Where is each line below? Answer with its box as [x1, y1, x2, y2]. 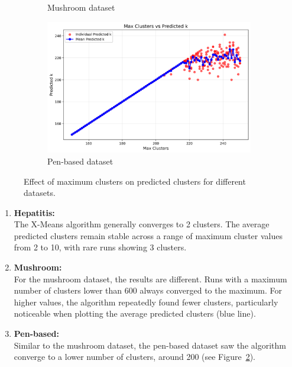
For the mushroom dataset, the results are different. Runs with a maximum [14, 272, 287, 285]
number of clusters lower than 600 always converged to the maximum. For [14, 284, 283, 297]
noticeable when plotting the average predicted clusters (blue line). [14, 307, 256, 320]
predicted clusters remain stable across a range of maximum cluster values [14, 229, 283, 242]
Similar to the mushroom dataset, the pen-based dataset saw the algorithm [14, 339, 286, 351]
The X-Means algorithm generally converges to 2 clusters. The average [14, 218, 270, 230]
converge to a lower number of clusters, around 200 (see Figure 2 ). [14, 350, 255, 363]
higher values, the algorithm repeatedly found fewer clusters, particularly [14, 295, 278, 308]
